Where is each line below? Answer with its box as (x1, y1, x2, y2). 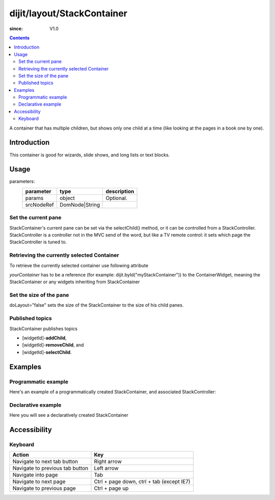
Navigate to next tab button (12, 458, 78, 465)
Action (12, 452, 29, 459)
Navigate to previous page (12, 485, 76, 492)
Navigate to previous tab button (12, 465, 89, 472)
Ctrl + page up (94, 485, 129, 492)
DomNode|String (59, 201, 100, 208)
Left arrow (94, 465, 119, 472)
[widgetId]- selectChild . (22, 349, 72, 355)
